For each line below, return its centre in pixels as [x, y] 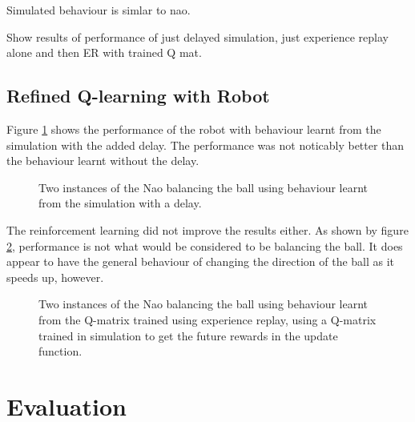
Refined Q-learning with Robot [138, 96]
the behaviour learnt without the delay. [103, 161]
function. [60, 351]
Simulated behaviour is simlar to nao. [99, 10]
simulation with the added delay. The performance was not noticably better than [205, 145]
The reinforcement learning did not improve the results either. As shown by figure [207, 229]
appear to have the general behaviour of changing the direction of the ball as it [201, 261]
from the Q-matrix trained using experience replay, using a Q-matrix [207, 319]
